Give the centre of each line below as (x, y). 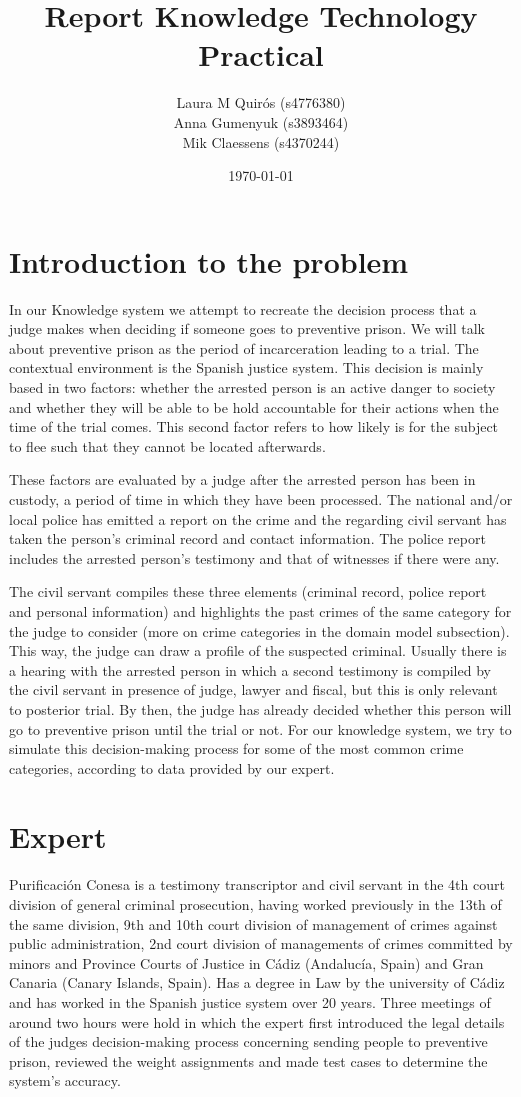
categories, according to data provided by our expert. (172, 767)
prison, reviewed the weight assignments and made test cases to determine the (248, 1060)
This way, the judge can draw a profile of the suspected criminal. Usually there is (258, 650)
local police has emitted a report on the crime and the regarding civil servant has (258, 518)
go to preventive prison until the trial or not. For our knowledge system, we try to (260, 728)
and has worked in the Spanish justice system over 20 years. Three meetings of (250, 1001)
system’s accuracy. (65, 1080)
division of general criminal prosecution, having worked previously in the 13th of (255, 904)
